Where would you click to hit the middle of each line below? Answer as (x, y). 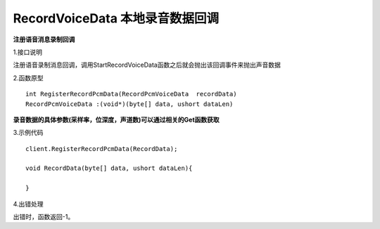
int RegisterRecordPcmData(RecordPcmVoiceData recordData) (131, 94)
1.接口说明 (27, 52)
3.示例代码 (28, 133)
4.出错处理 (28, 204)
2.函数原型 (28, 78)
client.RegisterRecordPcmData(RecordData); (102, 149)
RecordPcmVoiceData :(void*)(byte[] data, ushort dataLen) (129, 104)
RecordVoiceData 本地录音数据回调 (116, 18)
